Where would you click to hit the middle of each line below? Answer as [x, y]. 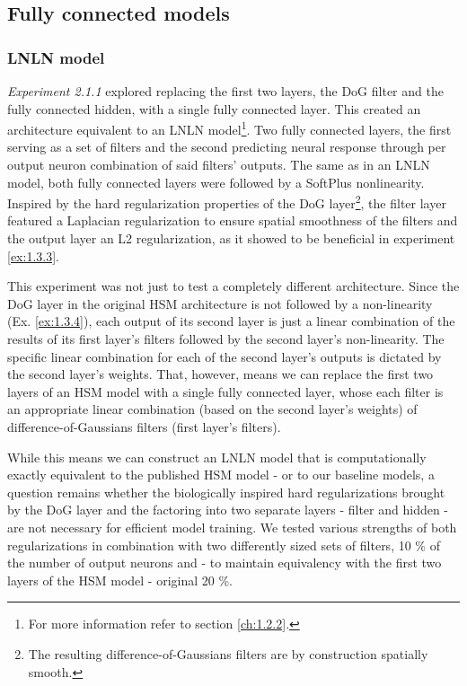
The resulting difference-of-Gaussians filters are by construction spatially [228, 653]
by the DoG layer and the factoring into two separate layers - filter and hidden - [228, 510]
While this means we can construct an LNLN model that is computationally [217, 457]
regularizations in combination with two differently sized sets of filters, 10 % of [224, 545]
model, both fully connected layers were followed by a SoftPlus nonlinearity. [216, 182]
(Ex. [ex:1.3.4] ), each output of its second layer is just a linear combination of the [231, 321]
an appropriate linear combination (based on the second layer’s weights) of [212, 409]
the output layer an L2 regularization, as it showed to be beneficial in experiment [231, 238]
